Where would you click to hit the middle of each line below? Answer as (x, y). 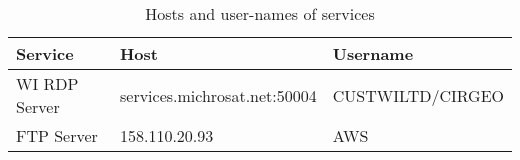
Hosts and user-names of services (260, 13)
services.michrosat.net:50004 (218, 95)
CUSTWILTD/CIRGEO (418, 95)
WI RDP (47, 83)
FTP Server (57, 135)
